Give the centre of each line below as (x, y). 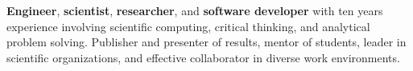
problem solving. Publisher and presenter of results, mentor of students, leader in (206, 42)
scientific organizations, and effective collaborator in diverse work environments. (203, 57)
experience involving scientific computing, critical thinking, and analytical (188, 26)
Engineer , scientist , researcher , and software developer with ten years (195, 10)
